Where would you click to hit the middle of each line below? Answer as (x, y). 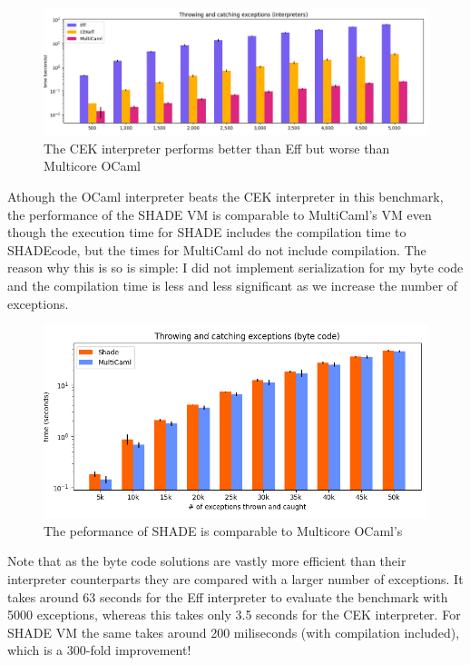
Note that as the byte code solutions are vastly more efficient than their (207, 561)
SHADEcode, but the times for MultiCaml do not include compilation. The (217, 249)
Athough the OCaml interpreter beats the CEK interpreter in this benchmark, (225, 196)
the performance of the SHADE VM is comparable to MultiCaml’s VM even (220, 214)
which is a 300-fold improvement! (99, 650)
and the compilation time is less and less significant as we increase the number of (233, 285)
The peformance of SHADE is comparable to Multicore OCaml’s (223, 530)
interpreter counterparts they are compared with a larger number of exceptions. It (235, 578)
